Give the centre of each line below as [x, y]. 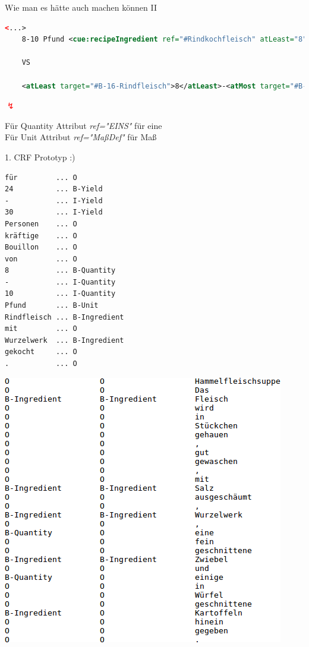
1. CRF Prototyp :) [40, 157]
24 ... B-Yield [54, 189]
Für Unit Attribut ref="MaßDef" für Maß [81, 137]
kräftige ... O [41, 236]
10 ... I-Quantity [60, 294]
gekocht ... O [41, 352]
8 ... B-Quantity [60, 271]
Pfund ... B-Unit [52, 306]
